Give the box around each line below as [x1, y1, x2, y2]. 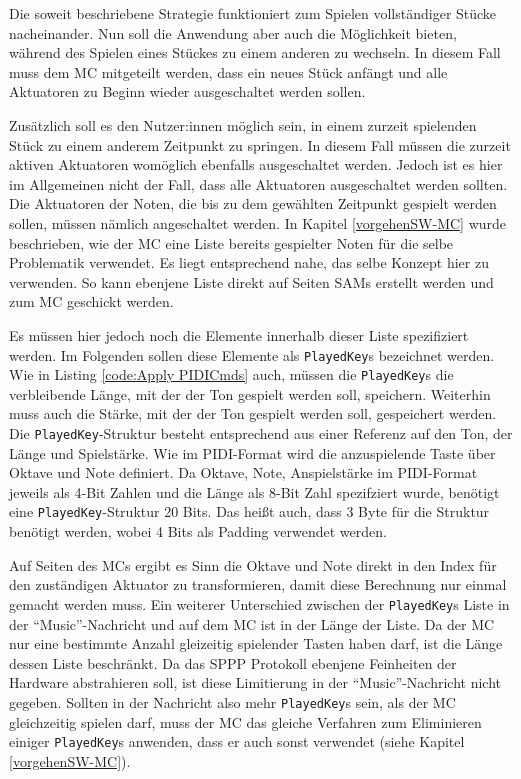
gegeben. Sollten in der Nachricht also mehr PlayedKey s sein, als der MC [9, 691, 456, 712]
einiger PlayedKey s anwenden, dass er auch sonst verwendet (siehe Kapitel [9, 731, 465, 752]
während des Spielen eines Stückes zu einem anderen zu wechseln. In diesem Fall [9, 42, 501, 63]
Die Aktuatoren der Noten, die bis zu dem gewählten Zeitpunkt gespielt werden [9, 193, 497, 214]
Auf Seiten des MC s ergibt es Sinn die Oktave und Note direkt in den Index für [9, 554, 497, 575]
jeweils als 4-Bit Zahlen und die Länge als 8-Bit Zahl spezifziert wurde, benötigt [9, 481, 500, 502]
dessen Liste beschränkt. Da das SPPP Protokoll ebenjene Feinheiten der [9, 652, 457, 673]
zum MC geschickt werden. [9, 291, 174, 312]
